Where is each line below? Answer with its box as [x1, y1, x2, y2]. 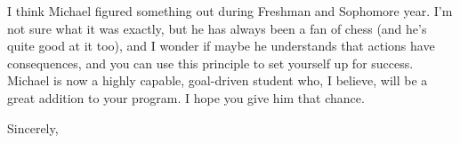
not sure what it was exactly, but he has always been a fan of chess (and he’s [7, 19, 427, 37]
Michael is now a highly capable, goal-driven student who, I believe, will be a [7, 71, 428, 90]
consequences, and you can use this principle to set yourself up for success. [7, 53, 414, 72]
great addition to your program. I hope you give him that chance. [7, 88, 365, 107]
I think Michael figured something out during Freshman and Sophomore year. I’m [7, 2, 453, 20]
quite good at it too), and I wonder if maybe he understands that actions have [7, 36, 435, 55]
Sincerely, [7, 118, 59, 137]
